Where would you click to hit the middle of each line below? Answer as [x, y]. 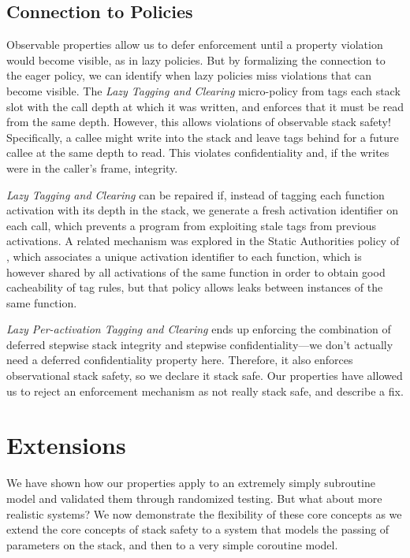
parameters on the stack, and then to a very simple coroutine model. [172, 544]
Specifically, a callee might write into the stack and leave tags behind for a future [203, 137]
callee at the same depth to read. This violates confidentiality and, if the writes [198, 153]
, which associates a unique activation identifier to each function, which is [184, 256]
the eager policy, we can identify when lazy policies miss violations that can [189, 75]
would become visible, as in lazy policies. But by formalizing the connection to [196, 60]
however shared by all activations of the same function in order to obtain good [196, 272]
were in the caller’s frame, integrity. [92, 167]
